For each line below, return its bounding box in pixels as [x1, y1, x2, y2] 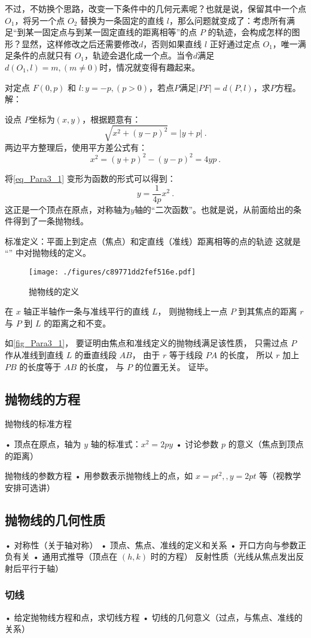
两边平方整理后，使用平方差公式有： [5, 141, 147, 153]
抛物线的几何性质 [5, 510, 105, 529]
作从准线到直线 [5, 349, 63, 361]
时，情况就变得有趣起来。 [99, 60, 200, 73]
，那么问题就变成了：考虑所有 [169, 14, 286, 26]
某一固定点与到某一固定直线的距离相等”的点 [25, 26, 197, 38]
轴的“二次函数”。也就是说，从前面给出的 [134, 203, 294, 215]
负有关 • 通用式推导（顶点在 [5, 550, 118, 563]
